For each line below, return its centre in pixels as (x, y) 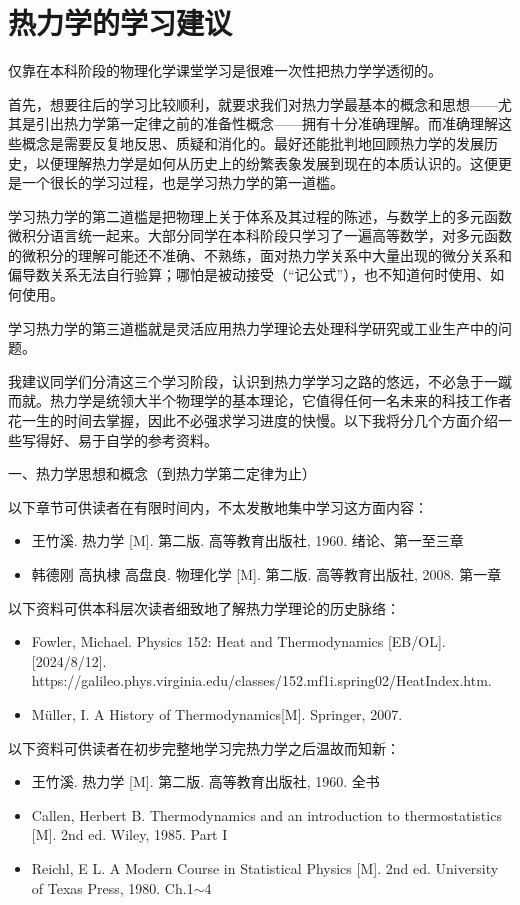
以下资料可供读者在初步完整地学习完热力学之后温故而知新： (204, 747)
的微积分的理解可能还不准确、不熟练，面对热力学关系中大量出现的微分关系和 (260, 254)
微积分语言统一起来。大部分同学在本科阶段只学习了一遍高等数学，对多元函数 (260, 235)
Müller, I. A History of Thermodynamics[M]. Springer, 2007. (217, 713)
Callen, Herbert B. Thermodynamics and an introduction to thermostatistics (266, 814)
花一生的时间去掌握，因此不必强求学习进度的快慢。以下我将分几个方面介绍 (253, 420)
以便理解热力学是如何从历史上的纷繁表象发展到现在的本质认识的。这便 (266, 162)
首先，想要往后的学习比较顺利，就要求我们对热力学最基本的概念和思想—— (253, 103)
